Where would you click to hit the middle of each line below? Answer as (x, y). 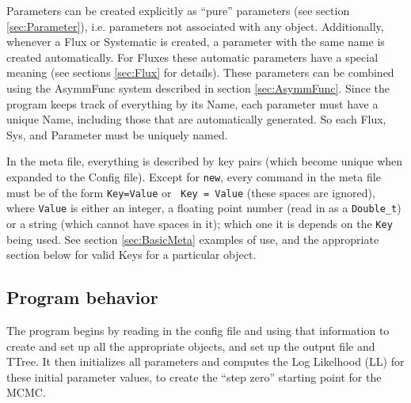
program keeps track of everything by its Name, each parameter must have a (192, 103)
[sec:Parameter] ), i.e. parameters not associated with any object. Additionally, (195, 26)
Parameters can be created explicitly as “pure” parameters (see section (178, 10)
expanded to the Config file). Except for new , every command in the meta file (194, 176)
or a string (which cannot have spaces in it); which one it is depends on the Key (200, 223)
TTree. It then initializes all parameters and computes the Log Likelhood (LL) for (205, 361)
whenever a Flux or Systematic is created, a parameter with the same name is (196, 42)
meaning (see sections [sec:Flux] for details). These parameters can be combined (200, 72)
